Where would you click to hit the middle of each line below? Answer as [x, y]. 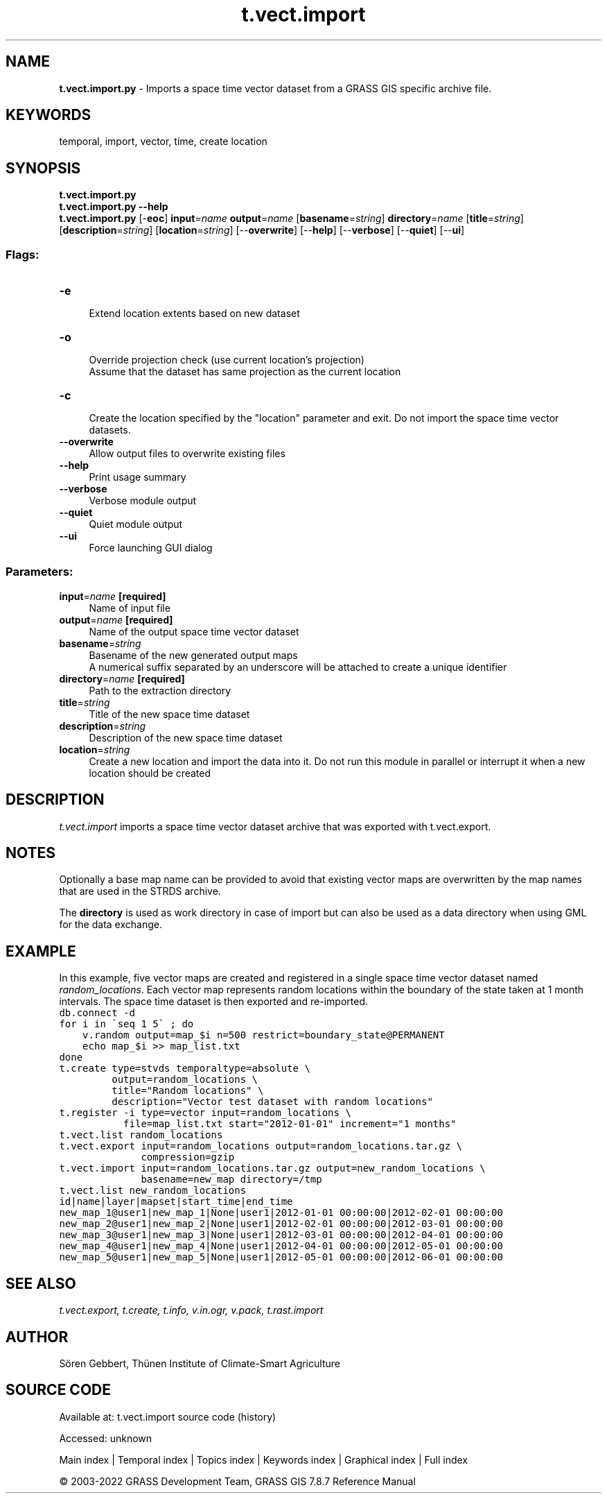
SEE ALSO [41, 1283]
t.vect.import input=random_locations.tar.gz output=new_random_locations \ [272, 1168]
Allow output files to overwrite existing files [187, 454]
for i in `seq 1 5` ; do [126, 1024]
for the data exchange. [111, 925]
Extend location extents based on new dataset [194, 314]
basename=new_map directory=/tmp [231, 1180]
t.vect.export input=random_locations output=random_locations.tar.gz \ [261, 1146]
